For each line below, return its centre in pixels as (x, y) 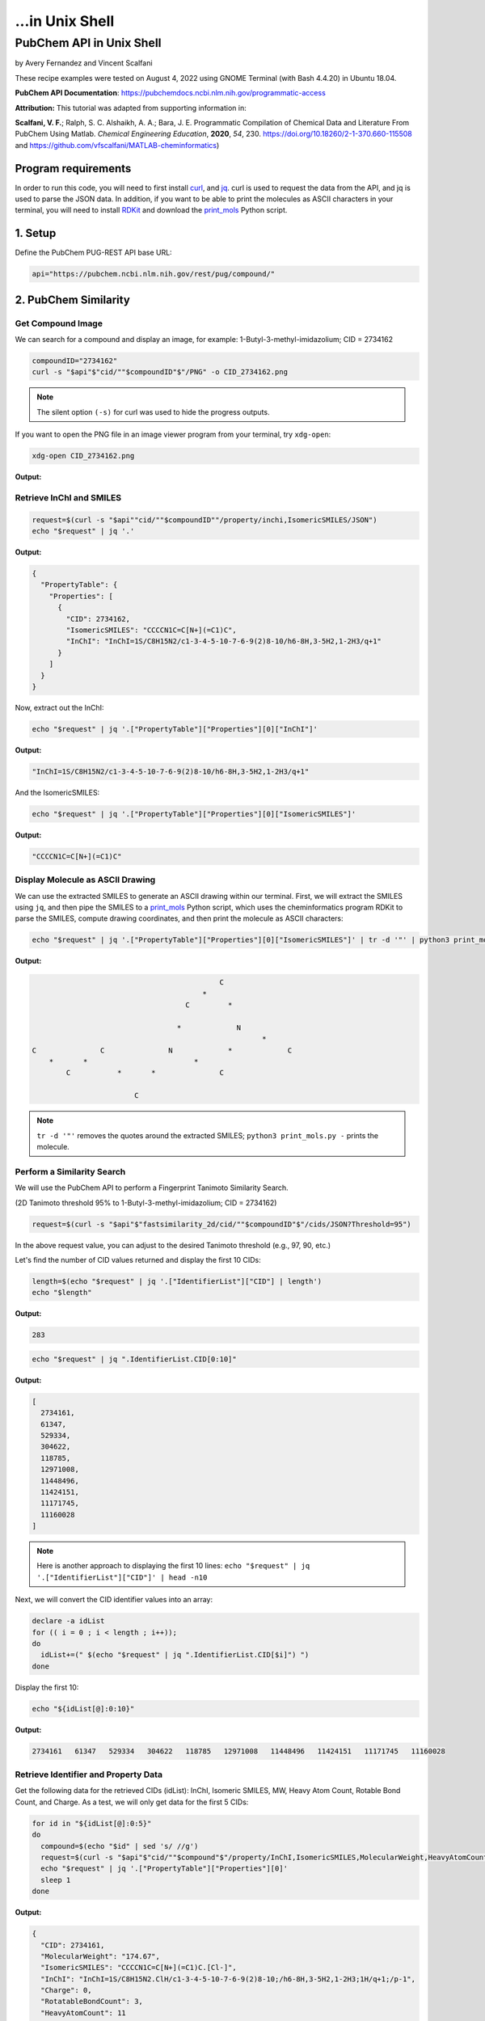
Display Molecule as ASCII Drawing (85, 880)
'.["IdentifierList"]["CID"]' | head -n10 (122, 1577)
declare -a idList (68, 1621)
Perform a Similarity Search (70, 1171)
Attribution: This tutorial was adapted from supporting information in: (131, 108)
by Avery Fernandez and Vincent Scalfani (84, 63)
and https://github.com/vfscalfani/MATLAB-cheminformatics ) (117, 145)
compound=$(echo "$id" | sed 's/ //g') (120, 1846)
